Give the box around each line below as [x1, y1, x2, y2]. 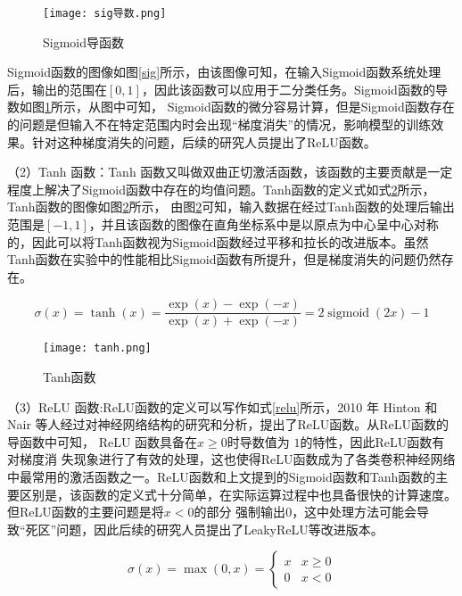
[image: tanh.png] [43, 342, 152, 355]
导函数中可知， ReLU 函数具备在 [7, 432, 198, 451]
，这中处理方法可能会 [292, 502, 417, 521]
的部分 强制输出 [194, 502, 286, 521]
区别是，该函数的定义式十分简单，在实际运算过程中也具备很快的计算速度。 [19, 484, 457, 503]
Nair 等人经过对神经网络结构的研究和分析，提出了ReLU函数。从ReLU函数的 [7, 415, 450, 434]
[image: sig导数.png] [43, 7, 167, 20]
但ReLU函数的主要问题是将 [7, 502, 164, 521]
